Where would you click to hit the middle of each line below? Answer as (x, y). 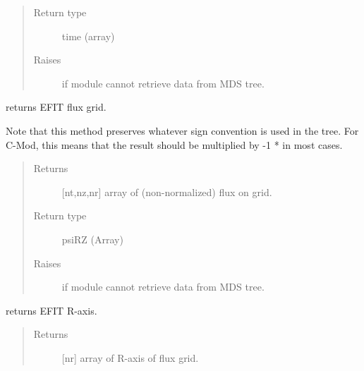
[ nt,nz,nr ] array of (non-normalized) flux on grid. (167, 191)
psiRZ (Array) (92, 239)
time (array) (88, 36)
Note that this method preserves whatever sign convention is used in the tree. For (182, 130)
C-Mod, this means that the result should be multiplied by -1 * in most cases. (174, 144)
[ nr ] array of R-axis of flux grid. (130, 357)
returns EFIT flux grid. (56, 107)
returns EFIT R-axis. (51, 310)
